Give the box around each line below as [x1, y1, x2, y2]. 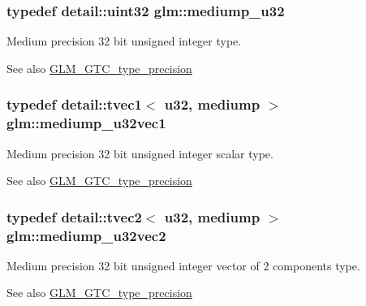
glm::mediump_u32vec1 [6, 113, 166, 133]
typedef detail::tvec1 [6, 94, 142, 114]
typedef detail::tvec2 [6, 206, 142, 226]
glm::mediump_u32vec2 [6, 225, 166, 245]
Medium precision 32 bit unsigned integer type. [6, 32, 242, 50]
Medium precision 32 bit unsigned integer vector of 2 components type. [6, 256, 360, 274]
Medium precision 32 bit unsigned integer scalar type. [6, 144, 273, 162]
